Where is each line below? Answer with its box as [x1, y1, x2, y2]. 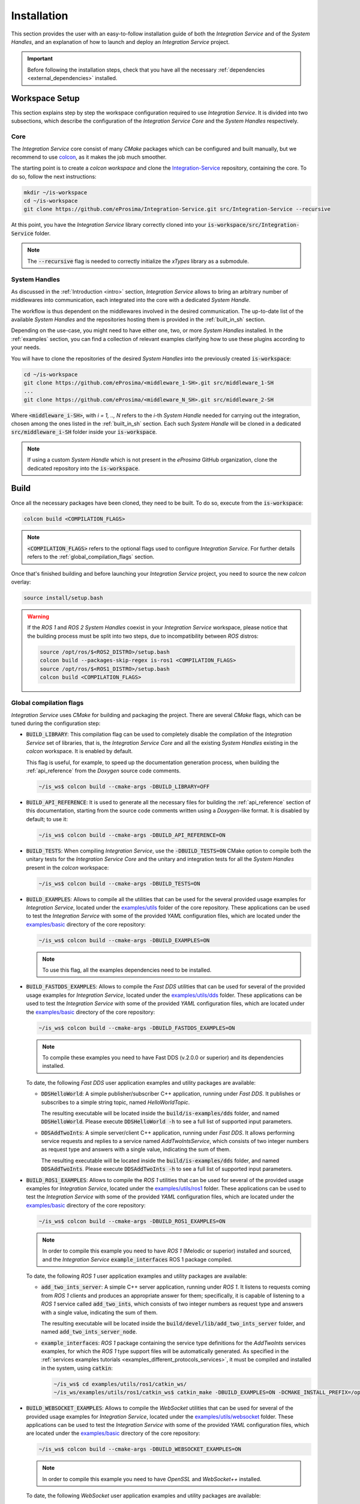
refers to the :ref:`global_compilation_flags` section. [27, 553, 155, 561]
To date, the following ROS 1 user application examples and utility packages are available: [26, 1272, 247, 1280]
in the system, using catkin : [41, 1364, 113, 1372]
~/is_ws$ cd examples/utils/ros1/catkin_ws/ [53, 1381, 187, 1387]
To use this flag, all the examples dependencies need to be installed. [42, 966, 212, 974]
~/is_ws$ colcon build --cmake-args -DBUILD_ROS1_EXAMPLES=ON [38, 1218, 226, 1224]
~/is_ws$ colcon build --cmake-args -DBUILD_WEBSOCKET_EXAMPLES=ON [38, 1446, 242, 1453]
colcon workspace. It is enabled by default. [26, 748, 133, 755]
